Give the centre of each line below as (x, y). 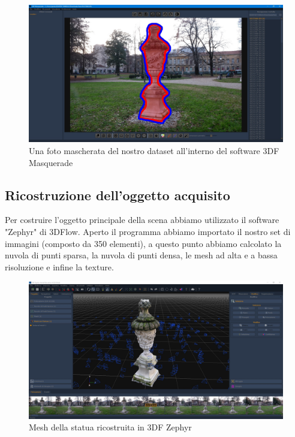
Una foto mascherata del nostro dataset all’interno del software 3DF (154, 150)
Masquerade (51, 162)
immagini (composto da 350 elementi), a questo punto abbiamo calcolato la (143, 243)
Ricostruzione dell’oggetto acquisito (118, 195)
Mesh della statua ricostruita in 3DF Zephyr (110, 427)
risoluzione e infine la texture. (59, 266)
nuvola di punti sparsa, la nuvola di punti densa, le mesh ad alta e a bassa (141, 255)
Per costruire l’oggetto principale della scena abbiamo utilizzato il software (142, 220)
